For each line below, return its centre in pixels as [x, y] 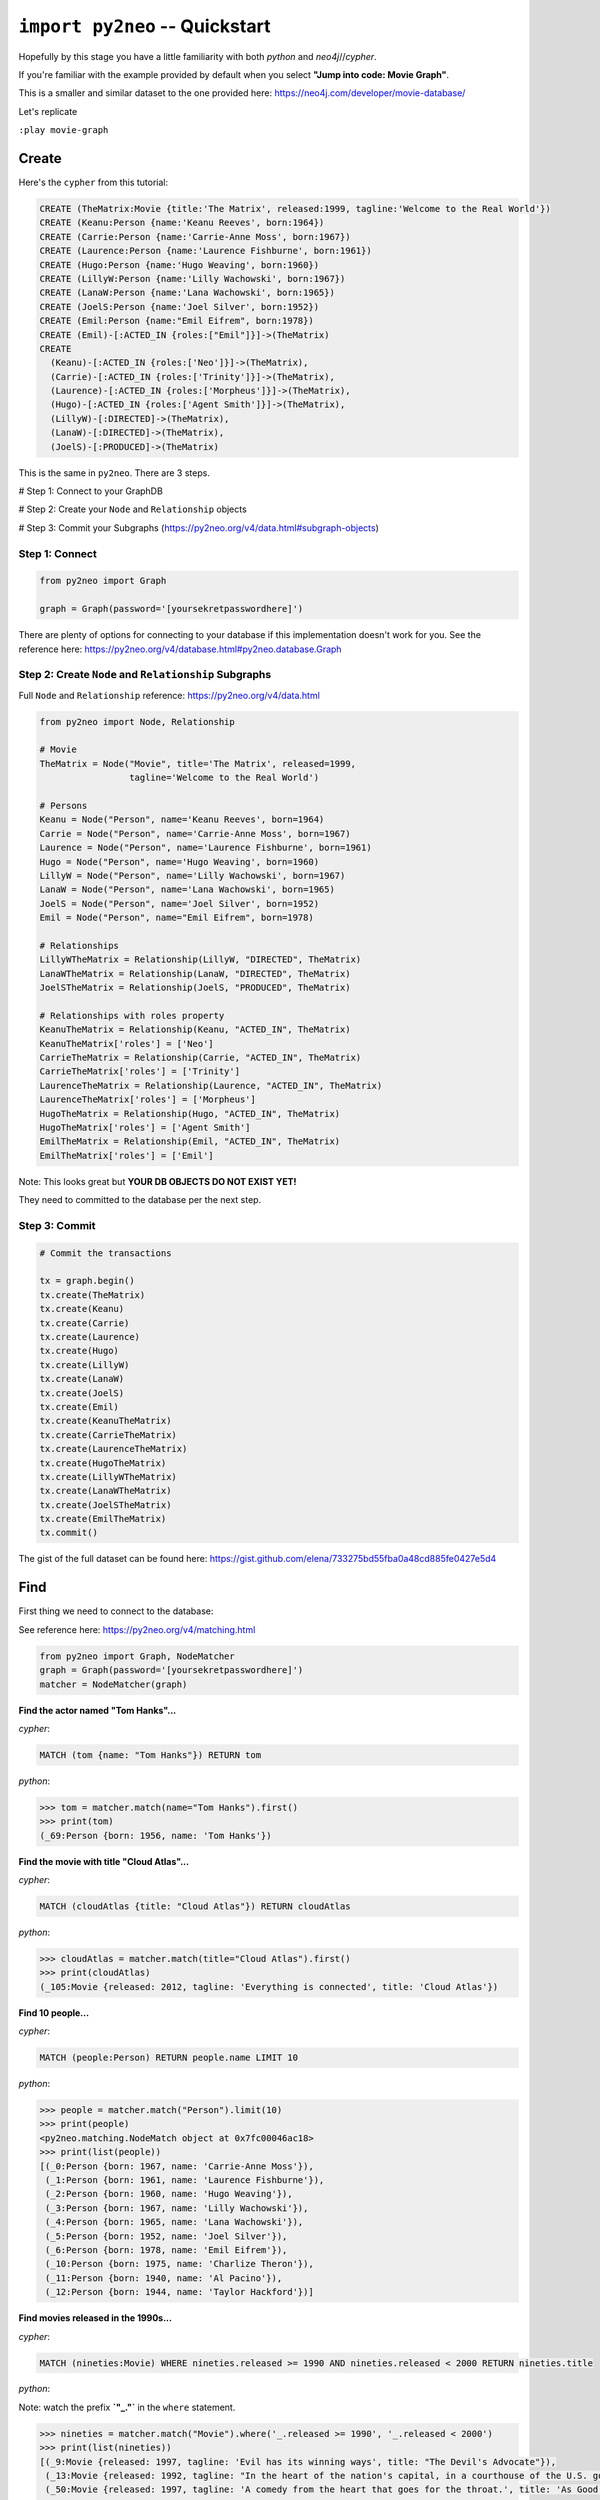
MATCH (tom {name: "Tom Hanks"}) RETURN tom [150, 1754]
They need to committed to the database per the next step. [140, 1200]
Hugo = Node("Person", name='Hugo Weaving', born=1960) [179, 861]
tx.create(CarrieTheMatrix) [108, 1434]
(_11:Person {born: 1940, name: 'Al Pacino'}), [164, 2278]
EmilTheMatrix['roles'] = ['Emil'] [126, 1155]
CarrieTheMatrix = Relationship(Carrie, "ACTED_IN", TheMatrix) [200, 1057]
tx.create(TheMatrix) [92, 1294]
